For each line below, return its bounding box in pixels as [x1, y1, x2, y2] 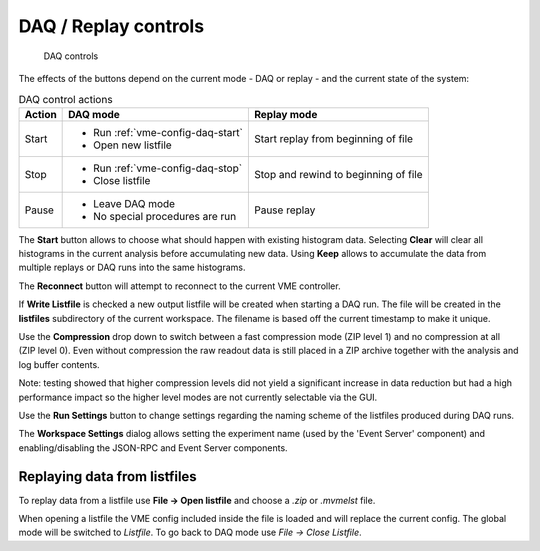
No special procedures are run [93, 209, 237, 223]
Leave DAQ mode [93, 196, 175, 210]
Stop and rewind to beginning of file [253, 167, 423, 181]
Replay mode [253, 107, 318, 121]
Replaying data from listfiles [18, 468, 197, 485]
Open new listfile [93, 138, 172, 152]
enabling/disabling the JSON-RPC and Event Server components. [18, 441, 289, 454]
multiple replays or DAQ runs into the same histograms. [18, 261, 246, 274]
